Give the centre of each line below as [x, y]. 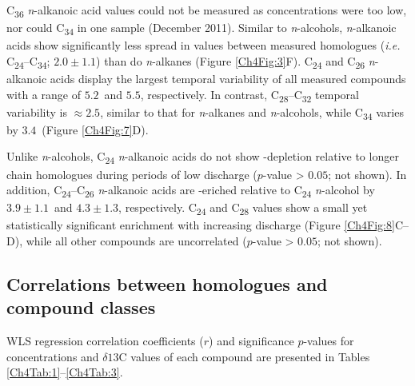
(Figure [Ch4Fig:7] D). [95, 129]
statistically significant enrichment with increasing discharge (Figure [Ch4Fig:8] [201, 225]
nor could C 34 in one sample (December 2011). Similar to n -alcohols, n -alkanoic [202, 28]
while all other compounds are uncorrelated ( [136, 240]
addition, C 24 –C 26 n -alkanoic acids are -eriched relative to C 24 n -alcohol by [191, 191]
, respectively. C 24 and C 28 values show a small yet [243, 209]
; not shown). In [367, 174]
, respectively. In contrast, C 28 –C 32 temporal [249, 95]
